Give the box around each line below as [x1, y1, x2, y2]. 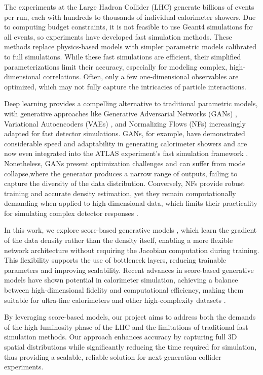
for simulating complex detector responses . [4, 207, 138, 218]
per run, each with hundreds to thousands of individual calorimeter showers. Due [4, 11, 256, 22]
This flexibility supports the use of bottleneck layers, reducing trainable [4, 255, 227, 265]
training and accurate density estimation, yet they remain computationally [4, 188, 236, 198]
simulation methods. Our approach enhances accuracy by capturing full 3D [4, 331, 237, 342]
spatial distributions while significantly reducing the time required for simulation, [4, 341, 257, 352]
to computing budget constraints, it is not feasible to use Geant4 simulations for [4, 21, 253, 32]
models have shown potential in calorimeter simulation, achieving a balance [4, 274, 238, 285]
